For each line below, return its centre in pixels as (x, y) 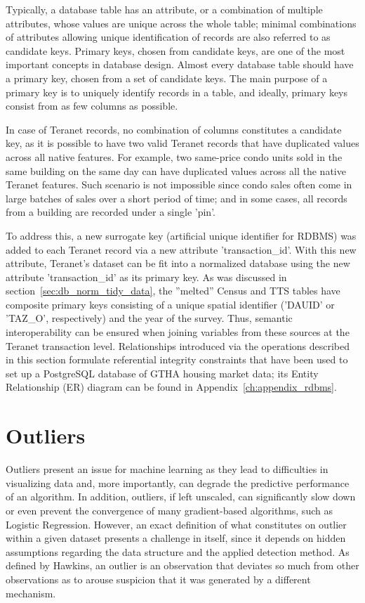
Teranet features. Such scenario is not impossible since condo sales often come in (179, 184)
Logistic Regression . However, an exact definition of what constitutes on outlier (176, 524)
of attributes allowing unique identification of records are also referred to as (168, 37)
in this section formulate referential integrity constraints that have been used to (177, 359)
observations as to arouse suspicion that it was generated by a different (158, 579)
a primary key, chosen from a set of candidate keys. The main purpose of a (167, 78)
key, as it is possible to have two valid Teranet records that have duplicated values (182, 143)
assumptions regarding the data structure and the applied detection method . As (178, 551)
